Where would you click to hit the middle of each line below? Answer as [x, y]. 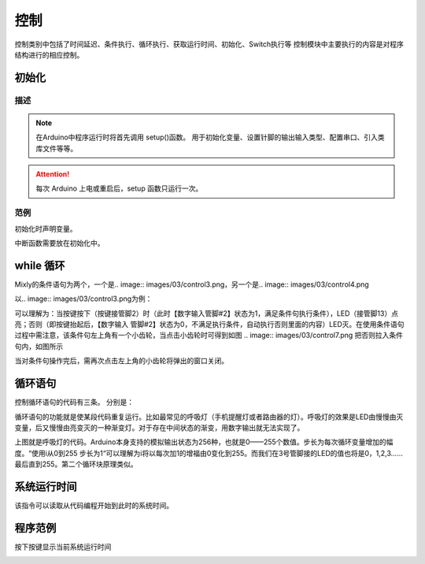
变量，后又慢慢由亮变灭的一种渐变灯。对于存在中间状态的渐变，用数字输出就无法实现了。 [159, 427]
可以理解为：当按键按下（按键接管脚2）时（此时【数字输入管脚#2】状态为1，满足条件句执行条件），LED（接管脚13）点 [207, 313]
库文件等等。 [57, 148]
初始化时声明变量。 [46, 228]
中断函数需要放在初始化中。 [59, 243]
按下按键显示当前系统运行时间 [63, 547]
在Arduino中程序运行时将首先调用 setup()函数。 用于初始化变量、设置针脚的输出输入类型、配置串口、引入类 [210, 137]
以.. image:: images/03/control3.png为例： [83, 299]
